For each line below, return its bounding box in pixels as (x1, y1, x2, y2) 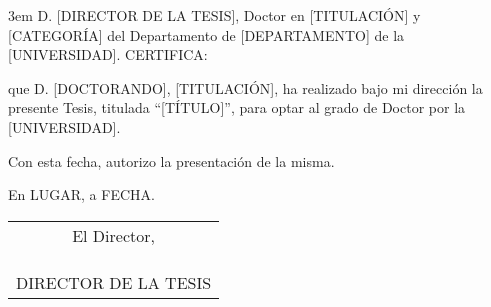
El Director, (72, 223, 155, 247)
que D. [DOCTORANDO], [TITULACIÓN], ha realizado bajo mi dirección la (8, 77, 483, 98)
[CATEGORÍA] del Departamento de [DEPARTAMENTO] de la (8, 24, 405, 45)
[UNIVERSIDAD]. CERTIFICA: (8, 44, 208, 65)
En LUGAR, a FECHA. (8, 184, 155, 205)
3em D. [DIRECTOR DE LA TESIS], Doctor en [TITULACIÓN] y (8, 5, 421, 25)
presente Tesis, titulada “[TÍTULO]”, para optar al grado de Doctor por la (8, 97, 466, 118)
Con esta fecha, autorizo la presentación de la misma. (8, 150, 335, 171)
